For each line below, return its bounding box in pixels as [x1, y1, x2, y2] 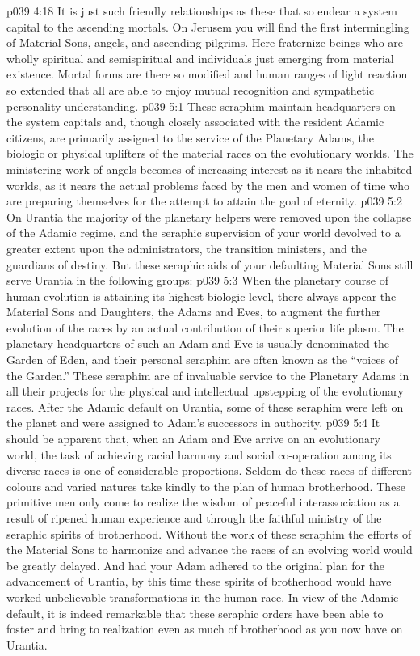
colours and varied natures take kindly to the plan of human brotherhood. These [6, 477, 405, 494]
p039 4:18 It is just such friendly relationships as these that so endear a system [6, 2, 397, 19]
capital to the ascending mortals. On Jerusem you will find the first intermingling [6, 18, 409, 35]
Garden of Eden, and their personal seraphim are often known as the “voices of [6, 351, 398, 368]
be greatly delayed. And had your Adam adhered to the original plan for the [6, 557, 385, 573]
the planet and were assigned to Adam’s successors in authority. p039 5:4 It [6, 414, 380, 431]
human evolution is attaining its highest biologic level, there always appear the [6, 287, 397, 304]
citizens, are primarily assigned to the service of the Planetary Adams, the [6, 129, 374, 146]
